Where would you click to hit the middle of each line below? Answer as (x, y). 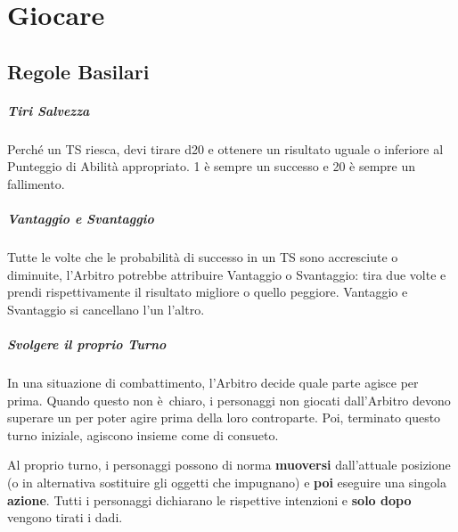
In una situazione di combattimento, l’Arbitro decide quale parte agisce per (213, 382)
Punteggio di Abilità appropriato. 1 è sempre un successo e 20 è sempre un (212, 166)
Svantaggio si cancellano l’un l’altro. (106, 309)
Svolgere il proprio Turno (87, 344)
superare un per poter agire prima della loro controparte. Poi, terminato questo (224, 417)
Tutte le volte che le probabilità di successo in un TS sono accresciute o (203, 257)
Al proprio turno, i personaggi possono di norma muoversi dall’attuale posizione (229, 465)
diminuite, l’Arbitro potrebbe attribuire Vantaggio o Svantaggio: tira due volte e (227, 274)
